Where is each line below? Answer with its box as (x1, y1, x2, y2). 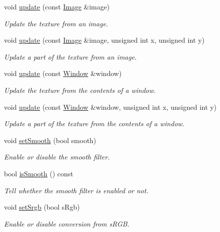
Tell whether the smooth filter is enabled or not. (4, 185, 149, 195)
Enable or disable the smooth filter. (4, 152, 110, 162)
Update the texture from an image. (4, 18, 109, 28)
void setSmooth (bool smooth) (4, 135, 97, 145)
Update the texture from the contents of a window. (4, 84, 156, 95)
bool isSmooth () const (4, 168, 73, 178)
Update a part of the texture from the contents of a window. (4, 118, 185, 129)
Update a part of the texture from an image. (4, 51, 137, 62)
